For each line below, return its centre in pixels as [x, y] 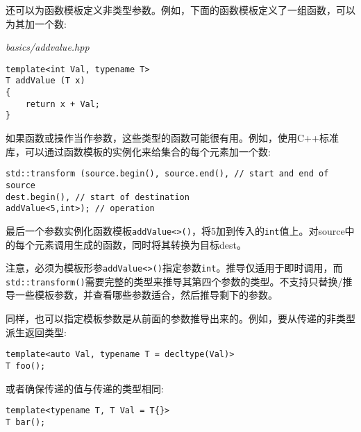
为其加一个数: [36, 23]
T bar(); [26, 422]
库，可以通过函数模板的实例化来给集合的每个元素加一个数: [138, 151]
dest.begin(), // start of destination [98, 197]
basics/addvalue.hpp [48, 47]
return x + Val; [63, 104]
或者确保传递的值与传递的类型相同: [85, 388]
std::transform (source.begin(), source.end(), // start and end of [167, 174]
